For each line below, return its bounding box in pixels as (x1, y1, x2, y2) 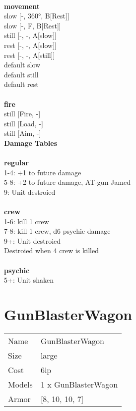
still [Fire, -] (4, 108, 41, 119)
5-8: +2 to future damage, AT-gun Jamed (4, 177, 131, 187)
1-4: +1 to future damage (4, 167, 81, 177)
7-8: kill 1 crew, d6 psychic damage (4, 226, 111, 236)
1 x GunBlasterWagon (40, 378, 118, 390)
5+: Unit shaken (4, 275, 54, 285)
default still (4, 69, 39, 79)
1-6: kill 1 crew (4, 216, 49, 226)
